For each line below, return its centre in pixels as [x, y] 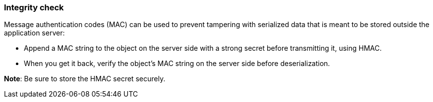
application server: [34, 33]
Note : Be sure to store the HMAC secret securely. [85, 79]
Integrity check [34, 7]
